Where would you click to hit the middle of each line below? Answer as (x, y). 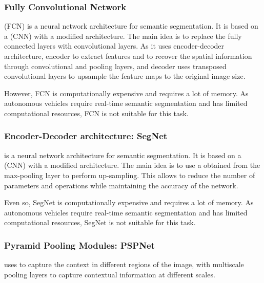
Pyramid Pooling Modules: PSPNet (79, 245)
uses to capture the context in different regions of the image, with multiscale (124, 264)
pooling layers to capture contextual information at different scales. (110, 274)
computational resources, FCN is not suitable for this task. (96, 113)
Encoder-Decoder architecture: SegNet (86, 136)
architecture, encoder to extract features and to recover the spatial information (128, 56)
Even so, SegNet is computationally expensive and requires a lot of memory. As (129, 202)
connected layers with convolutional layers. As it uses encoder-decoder (114, 46)
